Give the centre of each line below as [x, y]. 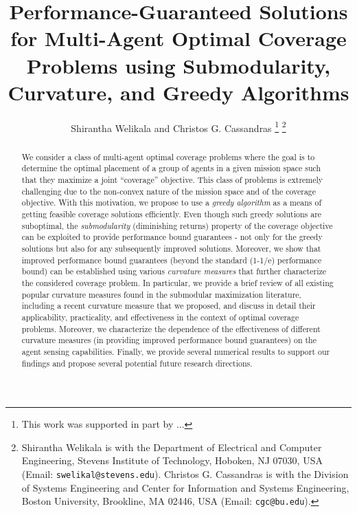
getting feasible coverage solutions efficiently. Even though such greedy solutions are [172, 214]
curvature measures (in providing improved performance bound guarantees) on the [169, 340]
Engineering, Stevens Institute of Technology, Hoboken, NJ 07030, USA [172, 460]
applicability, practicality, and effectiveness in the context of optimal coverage [160, 317]
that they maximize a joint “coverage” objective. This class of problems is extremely [172, 180]
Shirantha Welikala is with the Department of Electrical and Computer [172, 447]
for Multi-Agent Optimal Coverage [178, 38]
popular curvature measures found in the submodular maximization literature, [161, 294]
